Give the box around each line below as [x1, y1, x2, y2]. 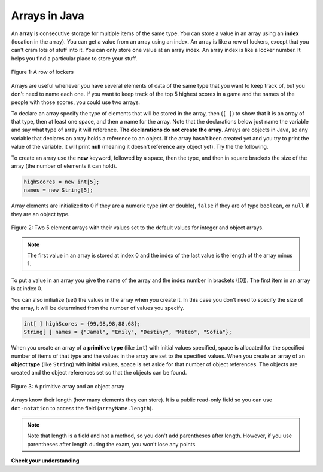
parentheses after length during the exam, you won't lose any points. [27, 440, 197, 448]
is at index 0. [11, 285, 43, 292]
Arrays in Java [11, 9, 85, 22]
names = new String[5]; [23, 187, 94, 194]
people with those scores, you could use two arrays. [11, 99, 141, 106]
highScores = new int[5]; [23, 179, 100, 185]
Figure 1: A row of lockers [11, 69, 74, 76]
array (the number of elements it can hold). [11, 163, 117, 170]
